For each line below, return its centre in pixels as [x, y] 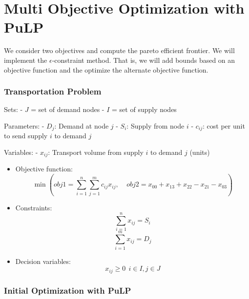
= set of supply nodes [144, 109]
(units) [200, 152]
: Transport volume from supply [96, 152]
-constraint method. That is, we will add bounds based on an [144, 60]
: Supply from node [156, 125]
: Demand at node [82, 125]
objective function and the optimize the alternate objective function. [106, 69]
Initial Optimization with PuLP [68, 290]
